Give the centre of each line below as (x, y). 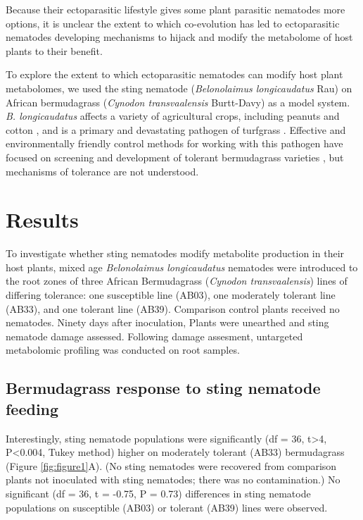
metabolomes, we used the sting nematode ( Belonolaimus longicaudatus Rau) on (179, 88)
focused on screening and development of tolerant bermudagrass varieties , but (175, 157)
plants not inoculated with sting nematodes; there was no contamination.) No (173, 479)
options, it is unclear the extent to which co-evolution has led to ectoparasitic (173, 23)
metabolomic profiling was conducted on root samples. (123, 350)
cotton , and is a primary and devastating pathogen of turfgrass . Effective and (176, 129)
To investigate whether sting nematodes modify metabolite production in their (175, 253)
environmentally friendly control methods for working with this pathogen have (174, 143)
